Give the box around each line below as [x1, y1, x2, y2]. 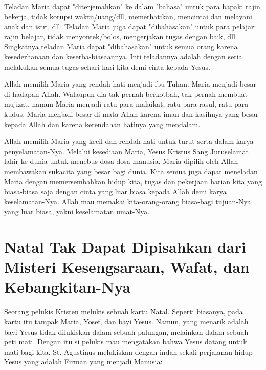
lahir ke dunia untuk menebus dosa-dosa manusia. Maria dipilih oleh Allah [4, 156, 238, 167]
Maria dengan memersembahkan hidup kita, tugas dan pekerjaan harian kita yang [4, 176, 262, 187]
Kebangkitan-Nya [4, 276, 131, 297]
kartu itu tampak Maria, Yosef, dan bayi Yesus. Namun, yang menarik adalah [4, 316, 249, 326]
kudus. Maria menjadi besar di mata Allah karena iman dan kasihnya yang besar [4, 108, 259, 119]
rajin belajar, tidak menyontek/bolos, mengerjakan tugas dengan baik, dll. [4, 31, 237, 42]
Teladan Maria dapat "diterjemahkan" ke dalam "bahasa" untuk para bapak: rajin [4, 1, 260, 11]
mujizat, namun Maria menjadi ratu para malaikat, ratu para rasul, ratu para [4, 98, 249, 109]
